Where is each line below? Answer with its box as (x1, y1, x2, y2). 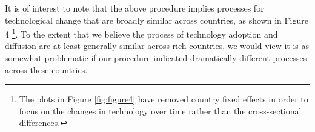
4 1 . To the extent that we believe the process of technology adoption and (5, 26, 278, 40)
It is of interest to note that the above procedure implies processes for (5, 2, 264, 14)
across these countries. (5, 63, 88, 76)
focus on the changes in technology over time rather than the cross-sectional (19, 104, 302, 117)
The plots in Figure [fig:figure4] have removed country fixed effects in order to (19, 93, 308, 105)
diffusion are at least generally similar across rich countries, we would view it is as (5, 39, 310, 52)
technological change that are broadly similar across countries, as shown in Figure (5, 13, 308, 26)
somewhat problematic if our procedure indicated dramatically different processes (5, 51, 307, 64)
